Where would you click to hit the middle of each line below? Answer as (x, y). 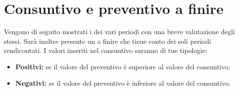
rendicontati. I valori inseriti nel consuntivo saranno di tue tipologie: (106, 50)
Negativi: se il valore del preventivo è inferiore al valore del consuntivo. (123, 83)
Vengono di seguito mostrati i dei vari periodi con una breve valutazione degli (119, 32)
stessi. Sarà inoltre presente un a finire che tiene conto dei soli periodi (108, 41)
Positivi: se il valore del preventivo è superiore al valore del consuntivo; (123, 66)
